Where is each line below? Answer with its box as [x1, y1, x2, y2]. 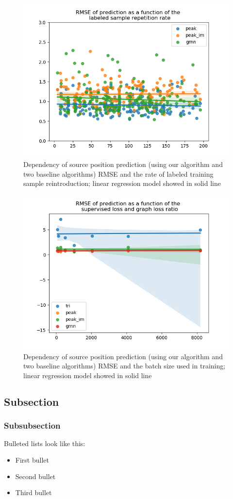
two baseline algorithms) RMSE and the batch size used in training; [23, 361, 226, 371]
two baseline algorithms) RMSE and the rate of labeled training [23, 168, 214, 179]
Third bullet [15, 487, 52, 498]
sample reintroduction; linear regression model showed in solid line [23, 178, 221, 188]
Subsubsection [4, 419, 61, 432]
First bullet [15, 455, 49, 465]
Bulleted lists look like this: [4, 438, 85, 449]
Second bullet [15, 471, 56, 481]
